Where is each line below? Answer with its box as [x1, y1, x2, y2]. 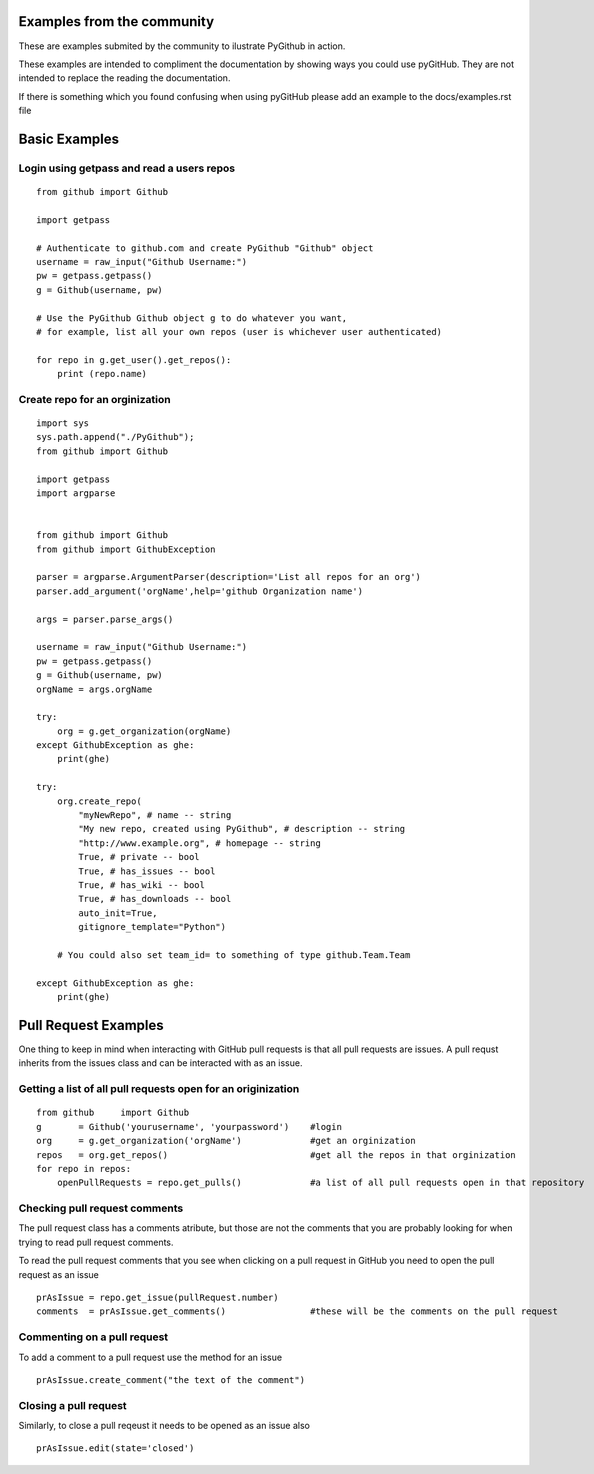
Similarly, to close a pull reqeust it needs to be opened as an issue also [18, 1420, 310, 1432]
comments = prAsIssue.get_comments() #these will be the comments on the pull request [36, 1306, 559, 1317]
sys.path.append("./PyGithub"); [36, 431, 195, 443]
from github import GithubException [36, 543, 216, 555]
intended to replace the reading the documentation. [18, 72, 231, 84]
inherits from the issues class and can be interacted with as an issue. [18, 1057, 303, 1069]
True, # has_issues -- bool [78, 865, 216, 877]
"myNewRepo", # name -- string [78, 810, 232, 821]
